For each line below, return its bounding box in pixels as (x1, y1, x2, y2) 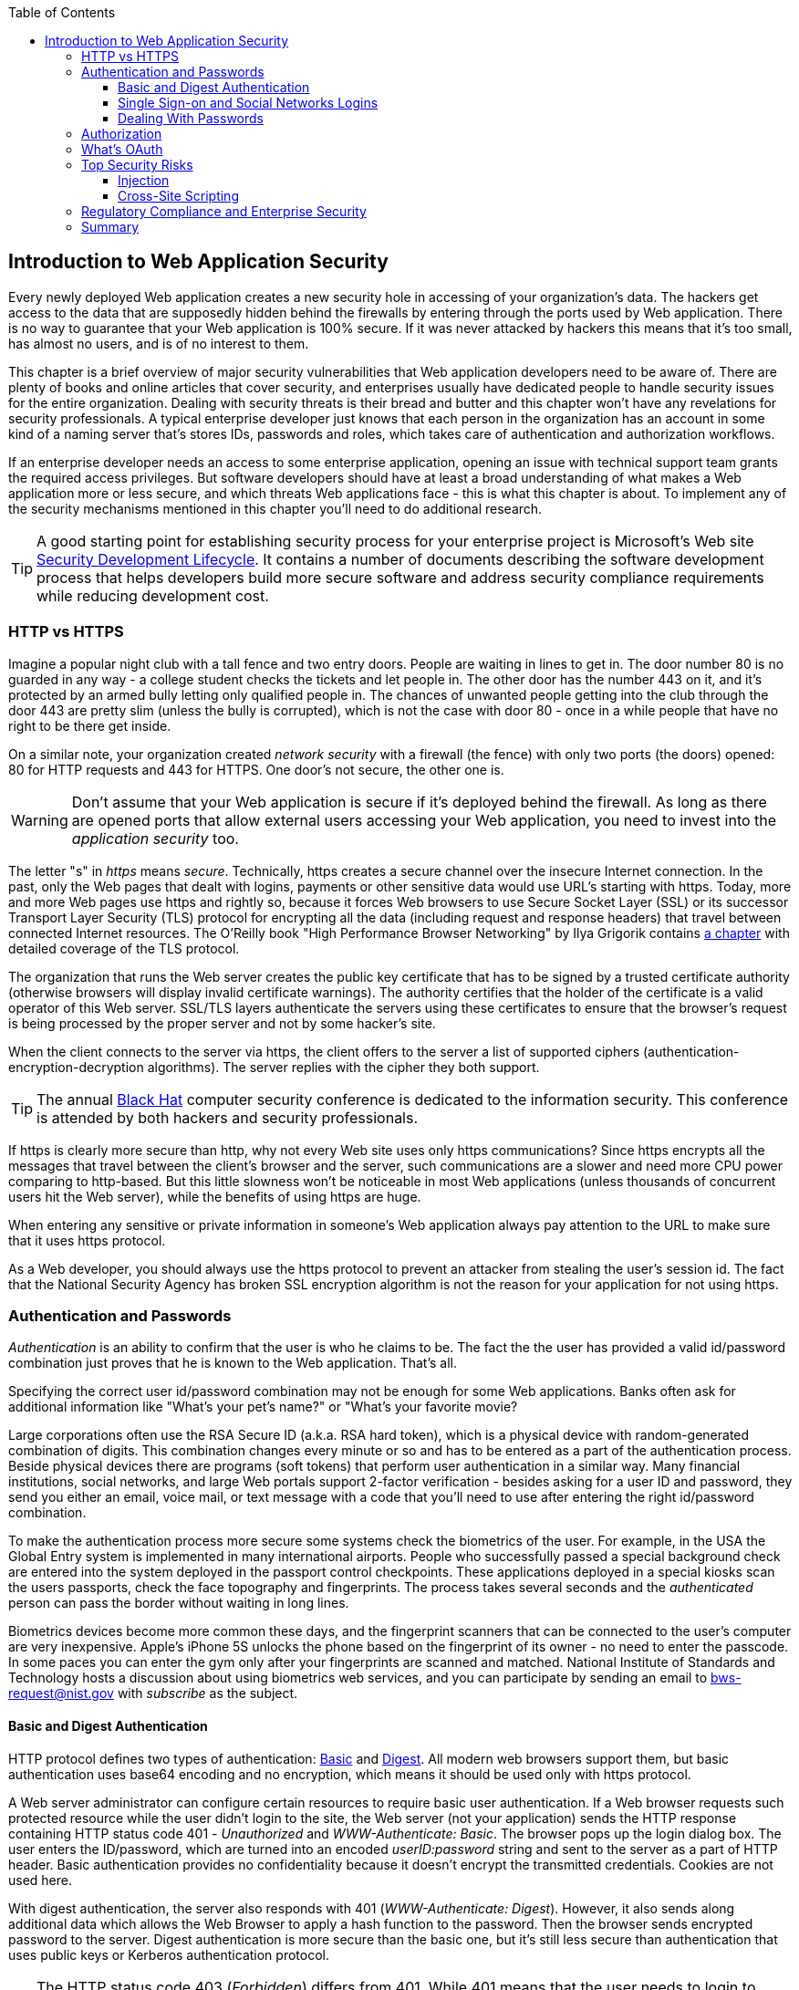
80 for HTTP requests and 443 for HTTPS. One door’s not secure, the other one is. (8, 761, 504, 777)
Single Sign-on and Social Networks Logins (118, 95, 379, 110)
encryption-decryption (8, 1058, 144, 1075)
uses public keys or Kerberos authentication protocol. (8, 1946, 329, 1963)
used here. (8, 1871, 73, 1888)
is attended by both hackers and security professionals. (36, 1108, 419, 1127)
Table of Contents (8, 5, 116, 20)
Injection (118, 172, 170, 188)
